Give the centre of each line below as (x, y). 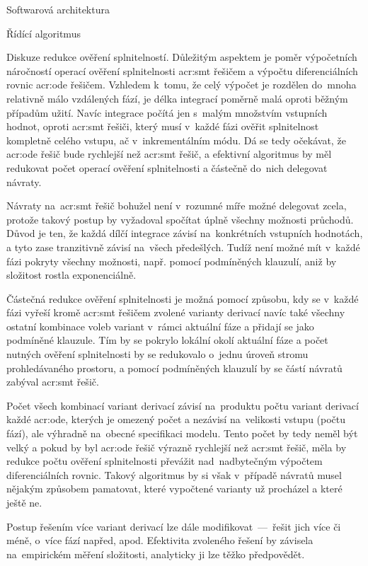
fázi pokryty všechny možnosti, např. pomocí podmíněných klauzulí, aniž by (172, 261)
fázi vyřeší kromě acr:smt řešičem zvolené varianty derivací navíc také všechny (176, 312)
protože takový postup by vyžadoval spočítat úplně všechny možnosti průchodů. (180, 219)
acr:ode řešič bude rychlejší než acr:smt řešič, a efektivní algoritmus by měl (169, 154)
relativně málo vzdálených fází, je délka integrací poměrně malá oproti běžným (177, 98)
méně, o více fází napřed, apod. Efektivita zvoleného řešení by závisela (160, 540)
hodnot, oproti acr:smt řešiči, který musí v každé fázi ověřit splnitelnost (163, 126)
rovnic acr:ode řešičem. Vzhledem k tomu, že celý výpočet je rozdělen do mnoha (182, 85)
